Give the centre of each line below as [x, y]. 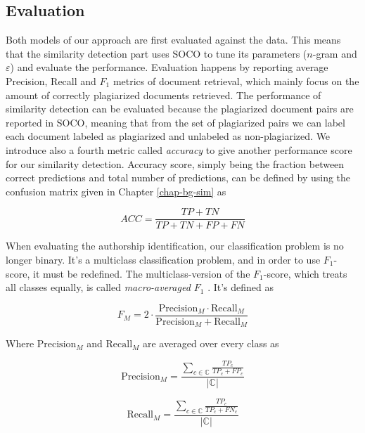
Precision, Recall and [51, 80]
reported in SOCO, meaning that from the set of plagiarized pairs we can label [175, 122]
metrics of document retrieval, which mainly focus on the [236, 80]
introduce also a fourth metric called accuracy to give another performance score [179, 149]
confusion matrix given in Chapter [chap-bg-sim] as [116, 191]
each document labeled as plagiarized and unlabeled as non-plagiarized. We [168, 136]
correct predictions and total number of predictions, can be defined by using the [178, 177]
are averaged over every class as [211, 343]
